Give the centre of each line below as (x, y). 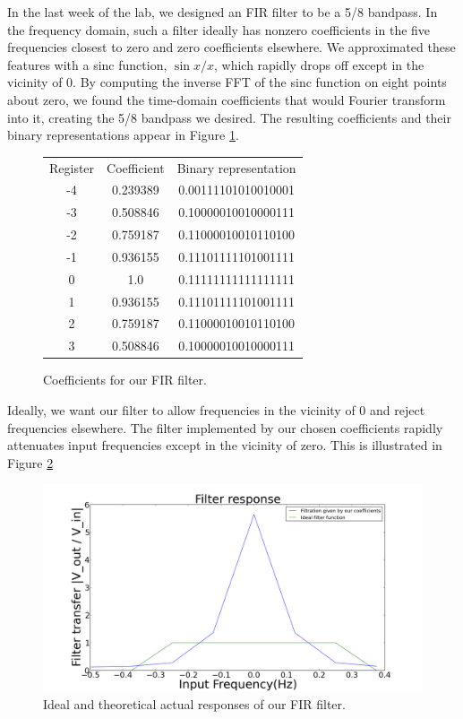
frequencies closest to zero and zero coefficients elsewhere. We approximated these (231, 47)
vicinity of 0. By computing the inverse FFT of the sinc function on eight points (227, 82)
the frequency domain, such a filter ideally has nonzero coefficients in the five (219, 29)
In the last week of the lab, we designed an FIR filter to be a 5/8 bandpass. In (223, 12)
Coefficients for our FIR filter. (125, 380)
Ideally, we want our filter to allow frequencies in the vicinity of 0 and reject (216, 409)
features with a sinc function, (87, 64)
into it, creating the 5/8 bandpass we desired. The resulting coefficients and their (229, 117)
